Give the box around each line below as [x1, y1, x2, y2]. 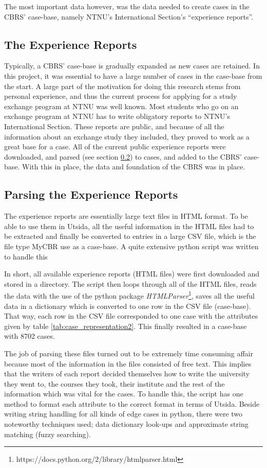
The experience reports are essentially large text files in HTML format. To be [4, 211, 248, 221]
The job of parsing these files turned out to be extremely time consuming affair [4, 348, 254, 358]
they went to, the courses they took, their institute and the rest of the [4, 378, 225, 389]
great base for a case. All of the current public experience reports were [4, 141, 226, 152]
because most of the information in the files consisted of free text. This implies [4, 358, 252, 369]
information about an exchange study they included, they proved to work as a [4, 131, 250, 142]
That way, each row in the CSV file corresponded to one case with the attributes [4, 310, 258, 321]
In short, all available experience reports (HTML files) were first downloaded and [4, 268, 259, 279]
